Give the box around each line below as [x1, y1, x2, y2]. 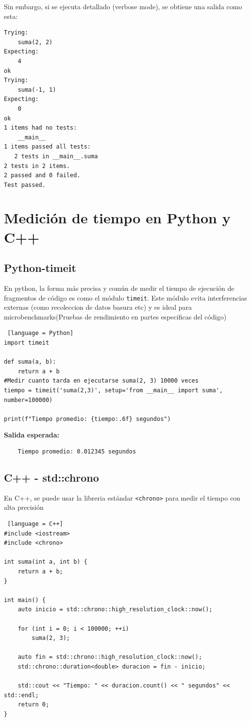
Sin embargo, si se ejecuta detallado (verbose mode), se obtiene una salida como [4, 1, 242, 11]
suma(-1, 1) [17, 86, 56, 93]
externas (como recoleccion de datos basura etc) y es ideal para [4, 302, 192, 312]
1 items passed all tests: [4, 143, 91, 151]
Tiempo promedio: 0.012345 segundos [17, 448, 136, 455]
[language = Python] [7, 330, 74, 337]
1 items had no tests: [4, 124, 77, 132]
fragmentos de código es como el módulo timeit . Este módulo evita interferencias [4, 292, 247, 302]
